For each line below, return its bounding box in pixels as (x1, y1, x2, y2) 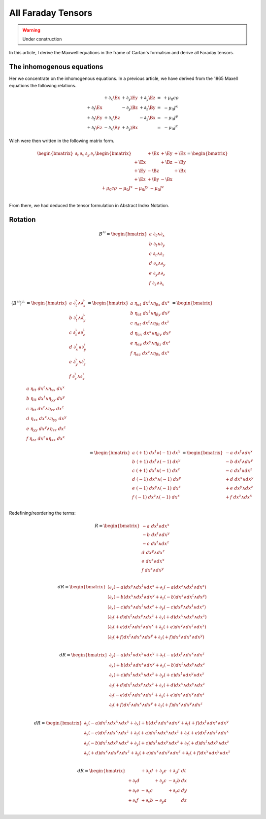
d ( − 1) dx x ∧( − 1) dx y (132, 476, 181, 482)
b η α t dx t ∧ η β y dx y (130, 310, 170, 317)
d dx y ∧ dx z (141, 549, 165, 555)
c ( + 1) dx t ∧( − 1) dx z (132, 466, 180, 473)
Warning (22, 27, 40, 33)
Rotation (9, 215, 36, 224)
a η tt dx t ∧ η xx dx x (26, 385, 65, 392)
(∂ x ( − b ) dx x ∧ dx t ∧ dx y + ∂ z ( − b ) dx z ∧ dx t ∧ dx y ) (107, 593, 207, 601)
